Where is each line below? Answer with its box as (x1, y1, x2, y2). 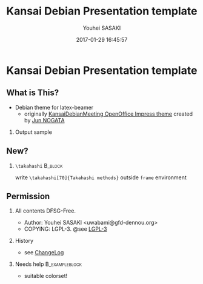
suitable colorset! (24, 272, 68, 280)
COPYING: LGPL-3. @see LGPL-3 (24, 225, 107, 233)
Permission (6, 191, 50, 201)
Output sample (15, 128, 53, 136)
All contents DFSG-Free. (15, 207, 76, 214)
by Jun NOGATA (24, 116, 65, 124)
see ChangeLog (24, 249, 64, 256)
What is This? (6, 88, 59, 98)
